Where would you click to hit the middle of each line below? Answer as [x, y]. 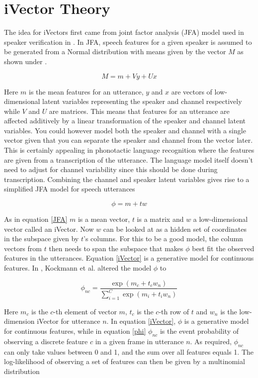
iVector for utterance [69, 321]
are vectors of [192, 91]
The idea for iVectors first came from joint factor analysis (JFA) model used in [124, 32]
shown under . [26, 61]
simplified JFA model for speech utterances [70, 189]
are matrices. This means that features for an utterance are [139, 111]
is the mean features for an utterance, [86, 91]
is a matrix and [160, 219]
